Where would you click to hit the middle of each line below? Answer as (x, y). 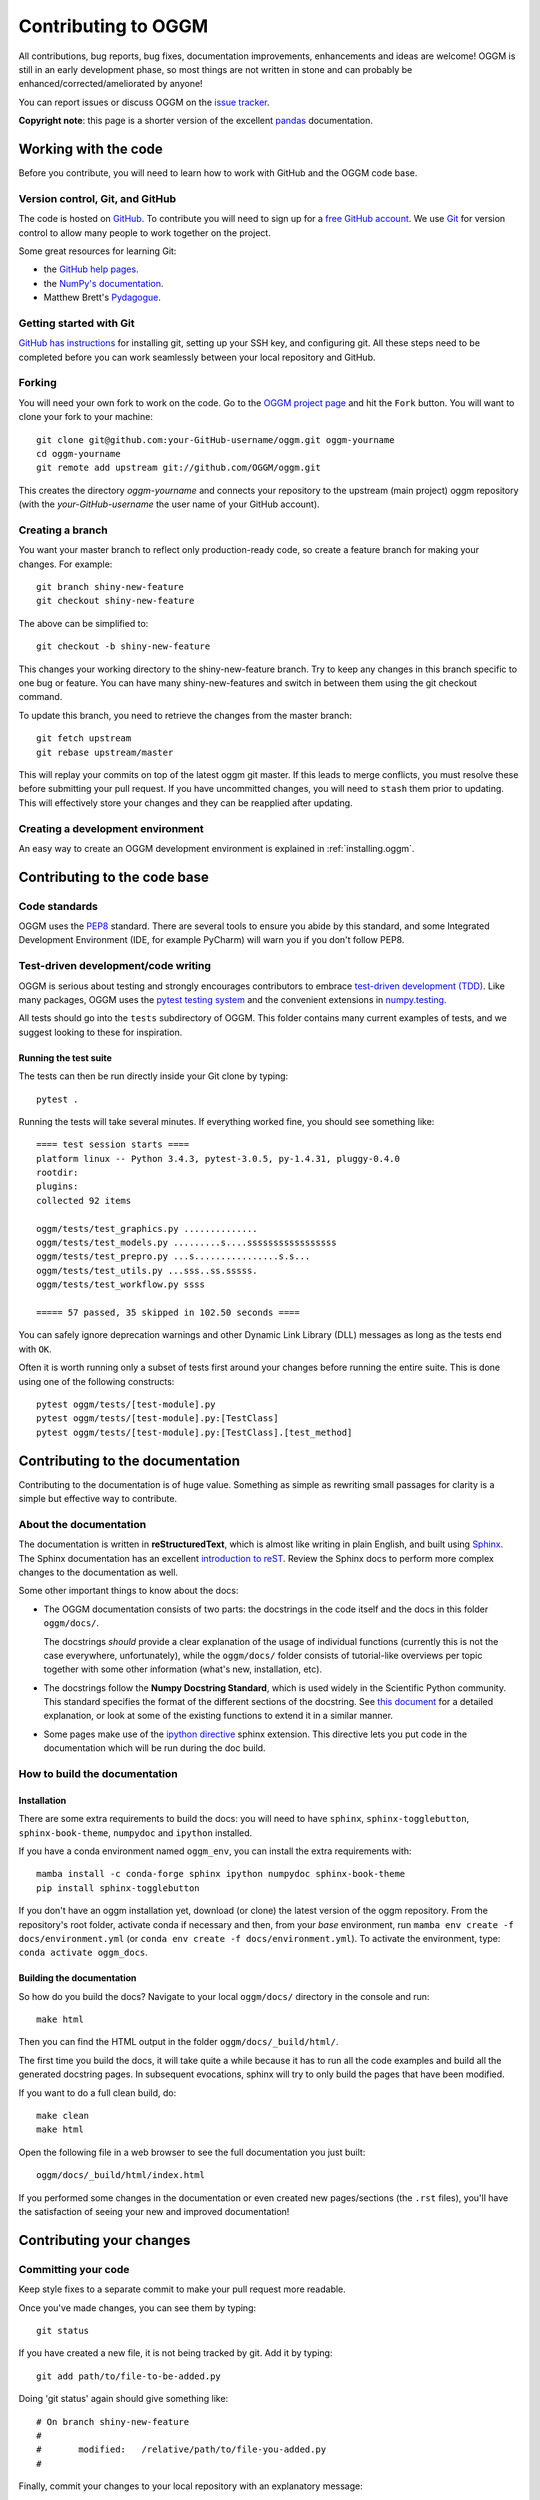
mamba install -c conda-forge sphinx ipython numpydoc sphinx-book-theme (221, 1874)
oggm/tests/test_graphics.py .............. (147, 1228)
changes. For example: (65, 564)
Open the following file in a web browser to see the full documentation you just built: (192, 2152)
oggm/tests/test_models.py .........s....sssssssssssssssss (186, 1243)
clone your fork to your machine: (86, 417)
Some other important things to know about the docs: (128, 1591)
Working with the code (91, 148)
